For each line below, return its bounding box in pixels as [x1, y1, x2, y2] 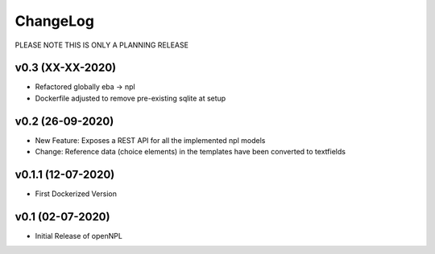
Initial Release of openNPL [35, 231, 122, 240]
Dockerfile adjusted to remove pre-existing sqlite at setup [35, 93, 226, 103]
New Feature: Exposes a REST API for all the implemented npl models [35, 135, 266, 145]
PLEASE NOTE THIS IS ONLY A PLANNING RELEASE [14, 40, 189, 50]
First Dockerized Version [35, 189, 117, 199]
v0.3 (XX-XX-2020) [14, 61, 117, 75]
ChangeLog [14, 12, 94, 30]
